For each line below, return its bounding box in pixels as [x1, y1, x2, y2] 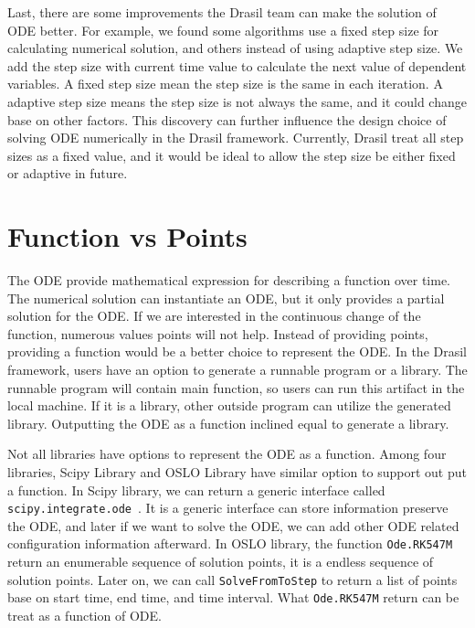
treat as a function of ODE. [7, 606, 162, 624]
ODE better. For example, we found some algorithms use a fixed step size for [7, 20, 439, 39]
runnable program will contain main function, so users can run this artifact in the [7, 378, 465, 397]
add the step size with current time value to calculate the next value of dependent [7, 56, 467, 75]
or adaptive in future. [7, 164, 128, 183]
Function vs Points [7, 218, 248, 255]
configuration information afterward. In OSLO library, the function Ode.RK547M [7, 534, 453, 553]
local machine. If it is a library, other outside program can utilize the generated [7, 396, 451, 415]
